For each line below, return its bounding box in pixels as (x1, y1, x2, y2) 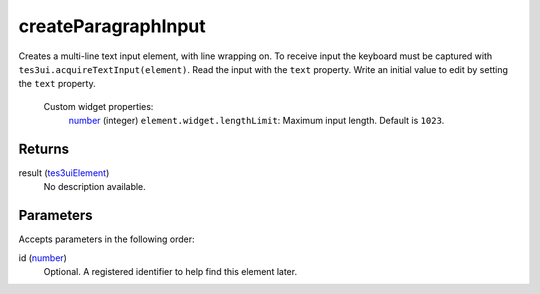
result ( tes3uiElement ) (18, 167, 110, 179)
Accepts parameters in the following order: (18, 233, 195, 245)
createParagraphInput (18, 15, 207, 37)
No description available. (43, 181, 147, 193)
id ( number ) (18, 251, 67, 264)
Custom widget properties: (43, 100, 154, 112)
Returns (18, 140, 70, 157)
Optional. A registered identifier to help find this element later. (43, 266, 298, 278)
